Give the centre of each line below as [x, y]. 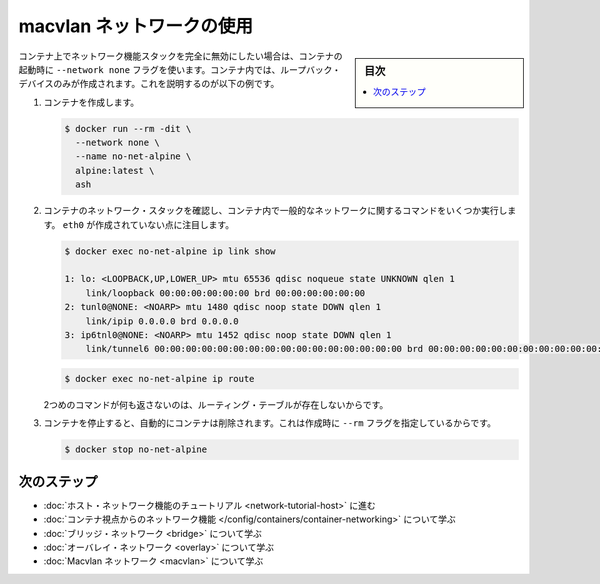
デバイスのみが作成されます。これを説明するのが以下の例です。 [149, 84]
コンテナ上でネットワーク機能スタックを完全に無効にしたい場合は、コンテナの [180, 56]
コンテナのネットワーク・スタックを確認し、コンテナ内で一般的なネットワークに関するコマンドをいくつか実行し [275, 211]
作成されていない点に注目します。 [165, 224]
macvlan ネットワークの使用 [136, 26]
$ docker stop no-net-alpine [136, 449]
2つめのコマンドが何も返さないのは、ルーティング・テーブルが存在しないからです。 [216, 404]
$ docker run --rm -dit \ [128, 128]
